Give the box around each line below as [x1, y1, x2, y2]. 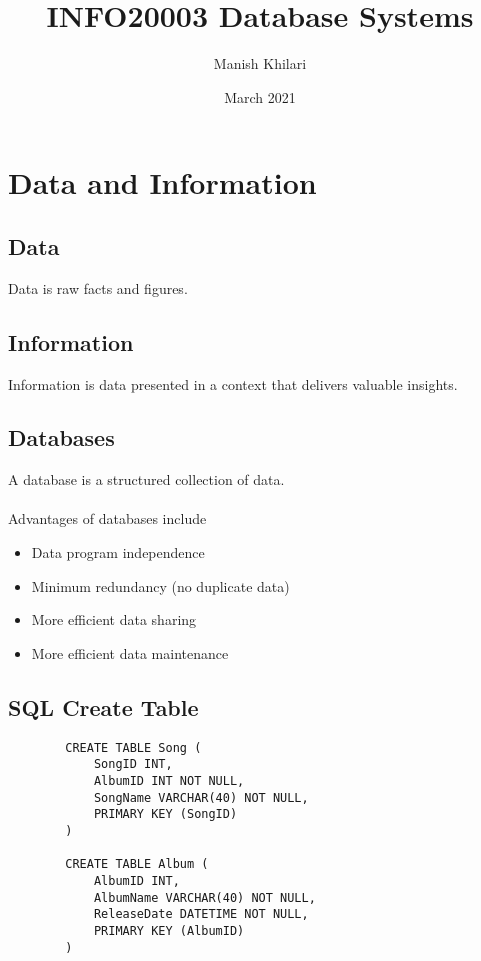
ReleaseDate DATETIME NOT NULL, [93, 907, 309, 922]
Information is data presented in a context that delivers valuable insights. [8, 373, 458, 394]
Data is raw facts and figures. [8, 277, 188, 298]
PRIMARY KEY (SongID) [93, 807, 238, 822]
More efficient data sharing [31, 609, 197, 630]
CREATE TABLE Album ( [65, 857, 209, 872]
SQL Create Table [8, 691, 199, 722]
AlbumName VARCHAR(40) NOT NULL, [93, 890, 316, 905]
